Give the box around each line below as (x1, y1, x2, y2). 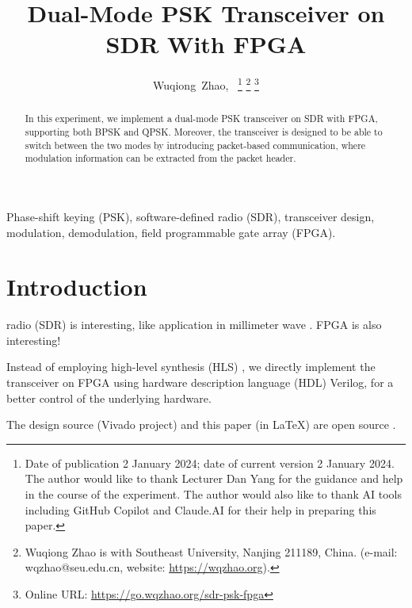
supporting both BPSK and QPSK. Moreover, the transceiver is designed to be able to (25, 125, 383, 139)
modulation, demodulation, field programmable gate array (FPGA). (6, 224, 336, 240)
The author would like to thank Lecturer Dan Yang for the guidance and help (25, 470, 403, 487)
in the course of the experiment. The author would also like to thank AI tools (25, 486, 402, 503)
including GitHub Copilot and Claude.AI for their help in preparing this (25, 501, 376, 518)
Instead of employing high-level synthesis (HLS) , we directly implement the (6, 358, 376, 375)
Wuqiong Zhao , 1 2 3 (153, 75, 259, 93)
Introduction (6, 270, 147, 303)
